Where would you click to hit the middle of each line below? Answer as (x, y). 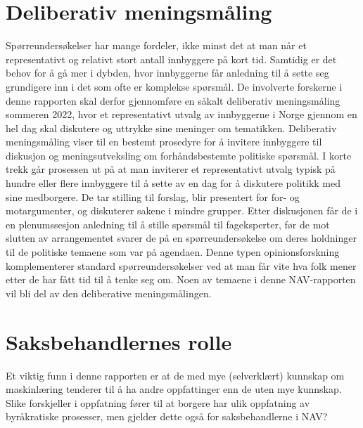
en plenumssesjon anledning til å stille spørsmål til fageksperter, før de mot (168, 224)
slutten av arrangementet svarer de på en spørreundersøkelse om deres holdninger (181, 238)
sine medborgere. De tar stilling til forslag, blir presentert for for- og (153, 196)
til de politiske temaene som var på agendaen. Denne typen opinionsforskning (173, 252)
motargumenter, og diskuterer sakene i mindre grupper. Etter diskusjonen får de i (182, 210)
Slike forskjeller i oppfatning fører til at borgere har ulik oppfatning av (158, 402)
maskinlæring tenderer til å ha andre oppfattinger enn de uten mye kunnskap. (174, 389)
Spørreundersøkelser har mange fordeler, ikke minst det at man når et (156, 45)
